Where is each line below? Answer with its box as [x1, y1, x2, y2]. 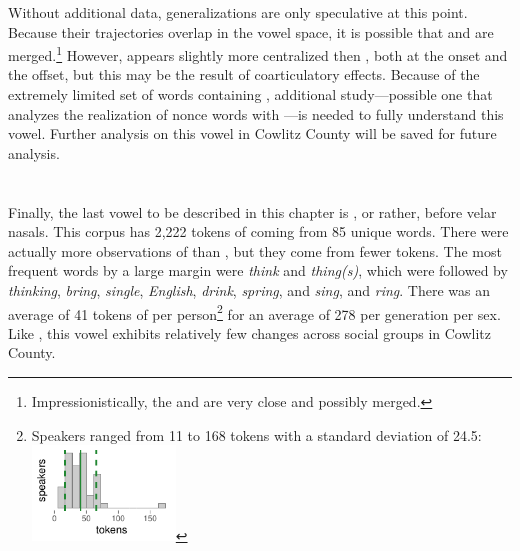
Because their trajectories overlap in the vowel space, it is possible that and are [8, 21, 494, 42]
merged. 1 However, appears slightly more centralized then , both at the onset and [8, 42, 508, 65]
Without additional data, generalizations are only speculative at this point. [8, 2, 468, 22]
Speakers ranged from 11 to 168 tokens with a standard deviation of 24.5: [31, 424, 482, 445]
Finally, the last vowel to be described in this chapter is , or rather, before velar [8, 201, 497, 222]
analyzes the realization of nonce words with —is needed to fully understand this [8, 103, 504, 124]
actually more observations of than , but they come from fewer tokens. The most [8, 240, 502, 261]
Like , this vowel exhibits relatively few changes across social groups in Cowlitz [8, 322, 492, 343]
